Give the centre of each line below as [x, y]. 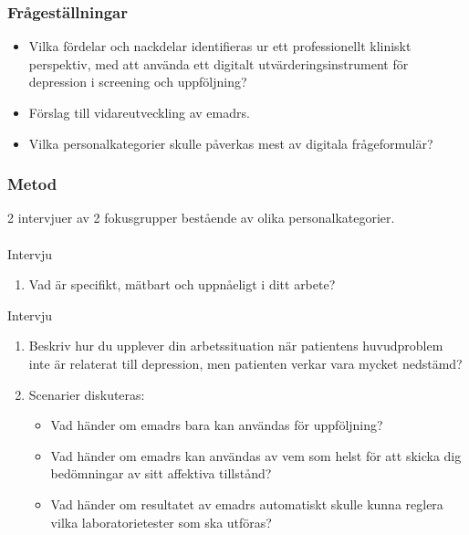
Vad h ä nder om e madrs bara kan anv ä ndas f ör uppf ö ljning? [217, 425]
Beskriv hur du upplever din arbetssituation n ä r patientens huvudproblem [236, 346]
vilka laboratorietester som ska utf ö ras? [161, 522]
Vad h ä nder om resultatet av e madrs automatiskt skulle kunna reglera [247, 504]
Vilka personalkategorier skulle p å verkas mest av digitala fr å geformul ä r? [231, 143]
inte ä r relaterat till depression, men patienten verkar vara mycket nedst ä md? [245, 363]
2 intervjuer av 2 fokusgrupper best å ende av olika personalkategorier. [201, 218]
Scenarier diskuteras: [87, 394]
